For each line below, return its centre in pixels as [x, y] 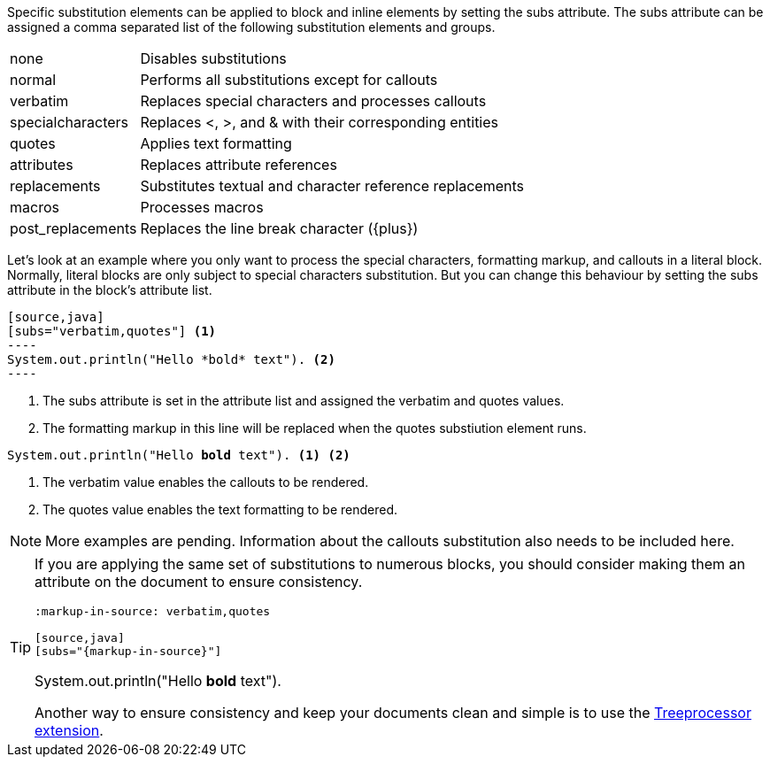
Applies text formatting [216, 143]
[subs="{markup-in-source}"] [128, 651]
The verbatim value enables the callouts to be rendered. [206, 482]
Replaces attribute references [239, 165]
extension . [69, 730]
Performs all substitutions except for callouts [289, 80]
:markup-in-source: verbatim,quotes [153, 611]
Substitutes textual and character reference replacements [332, 186]
